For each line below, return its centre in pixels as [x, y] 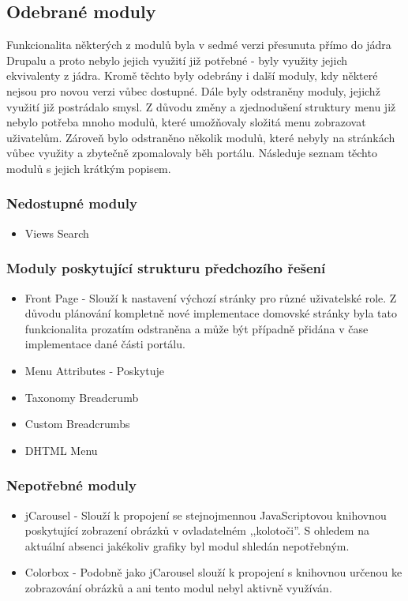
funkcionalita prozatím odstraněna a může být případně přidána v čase [197, 328]
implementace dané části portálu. [105, 344]
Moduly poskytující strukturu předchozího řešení [166, 268]
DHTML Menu [61, 450]
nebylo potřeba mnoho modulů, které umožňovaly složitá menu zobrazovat [186, 122]
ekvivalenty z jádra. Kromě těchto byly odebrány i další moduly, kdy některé [192, 75]
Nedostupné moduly [72, 203]
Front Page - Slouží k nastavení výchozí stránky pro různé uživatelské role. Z [211, 297]
